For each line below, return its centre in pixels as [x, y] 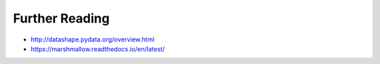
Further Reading [61, 18]
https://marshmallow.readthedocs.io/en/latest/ [98, 49]
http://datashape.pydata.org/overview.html [93, 39]
